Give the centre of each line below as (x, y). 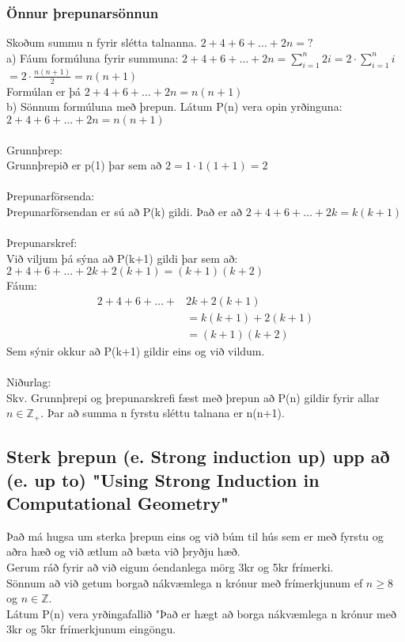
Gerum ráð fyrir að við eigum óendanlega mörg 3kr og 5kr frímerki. (170, 566)
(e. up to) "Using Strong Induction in (163, 479)
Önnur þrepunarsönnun (83, 12)
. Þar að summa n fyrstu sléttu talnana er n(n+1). (163, 413)
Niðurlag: (29, 382)
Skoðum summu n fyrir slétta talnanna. (102, 42)
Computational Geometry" (118, 502)
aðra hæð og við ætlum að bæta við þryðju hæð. (123, 551)
